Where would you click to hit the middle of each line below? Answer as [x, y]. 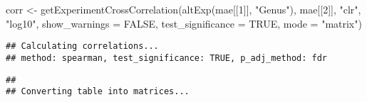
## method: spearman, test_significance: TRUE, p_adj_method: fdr [167, 58]
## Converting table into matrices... [98, 92]
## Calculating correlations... [82, 46]
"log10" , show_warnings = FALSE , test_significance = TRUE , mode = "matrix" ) [184, 23]
